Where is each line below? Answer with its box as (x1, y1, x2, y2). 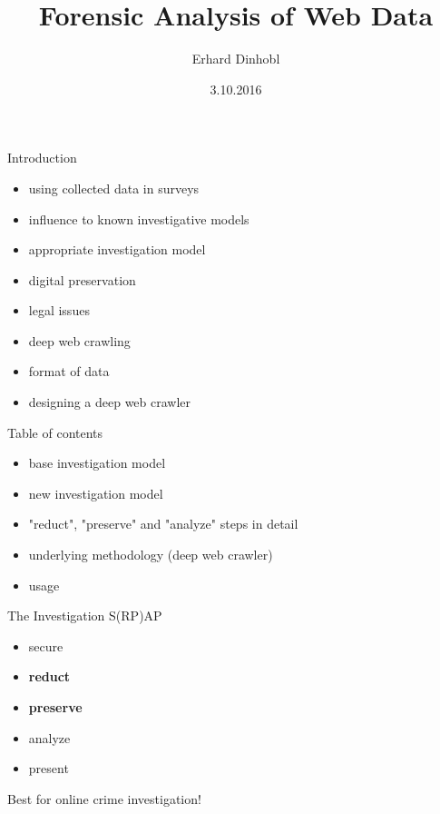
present (28, 759, 69, 778)
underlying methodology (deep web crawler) (28, 545, 273, 564)
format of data (28, 362, 110, 381)
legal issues (28, 301, 90, 320)
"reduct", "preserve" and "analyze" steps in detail (28, 514, 298, 533)
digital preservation (28, 270, 136, 289)
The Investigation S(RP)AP (7, 606, 162, 625)
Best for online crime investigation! (7, 789, 201, 808)
